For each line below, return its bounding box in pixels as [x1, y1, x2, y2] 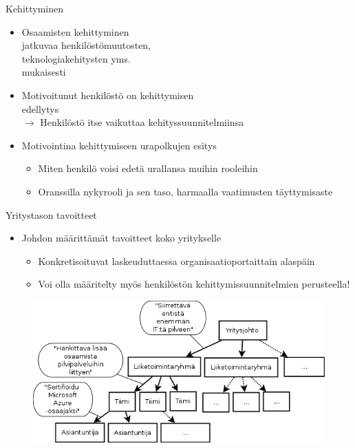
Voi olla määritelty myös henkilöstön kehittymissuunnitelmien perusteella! [38, 277, 350, 291]
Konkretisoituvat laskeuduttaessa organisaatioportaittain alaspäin [38, 253, 315, 268]
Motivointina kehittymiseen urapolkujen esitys [21, 138, 217, 152]
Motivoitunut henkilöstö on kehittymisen [21, 87, 194, 102]
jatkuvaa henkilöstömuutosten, [21, 38, 151, 52]
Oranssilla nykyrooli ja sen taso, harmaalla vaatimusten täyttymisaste [38, 184, 333, 198]
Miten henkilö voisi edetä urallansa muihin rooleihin [38, 161, 258, 175]
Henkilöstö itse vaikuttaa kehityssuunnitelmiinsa [40, 115, 244, 129]
